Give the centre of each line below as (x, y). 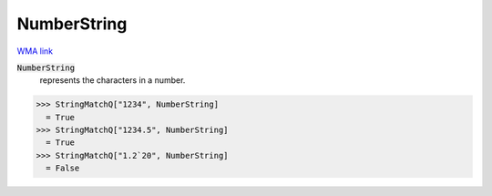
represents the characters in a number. (113, 80)
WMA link (35, 51)
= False (63, 168)
